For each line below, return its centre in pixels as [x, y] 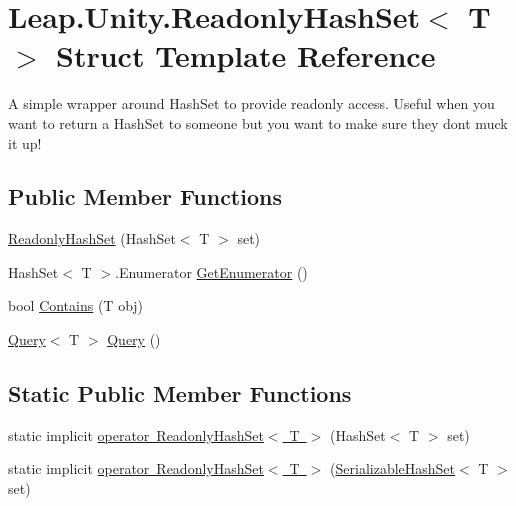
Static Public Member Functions [180, 393]
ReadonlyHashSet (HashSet [92, 238]
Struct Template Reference [246, 55]
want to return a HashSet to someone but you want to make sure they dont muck [258, 122]
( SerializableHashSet [393, 468]
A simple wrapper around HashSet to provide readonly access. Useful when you [251, 103]
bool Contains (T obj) [76, 305]
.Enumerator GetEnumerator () [211, 271]
